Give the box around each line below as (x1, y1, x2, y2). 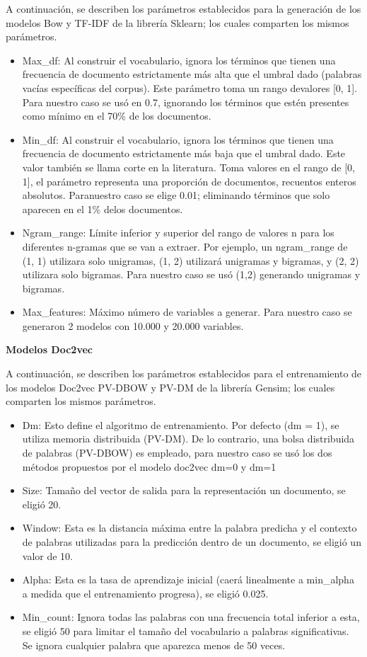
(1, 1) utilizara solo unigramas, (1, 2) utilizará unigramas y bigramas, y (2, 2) (22, 253, 359, 268)
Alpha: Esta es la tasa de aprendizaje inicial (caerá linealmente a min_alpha (22, 572, 354, 587)
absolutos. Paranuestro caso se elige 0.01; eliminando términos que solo (22, 188, 330, 202)
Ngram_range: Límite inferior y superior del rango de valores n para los (22, 225, 334, 240)
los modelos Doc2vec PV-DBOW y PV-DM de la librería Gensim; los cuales (6, 379, 335, 394)
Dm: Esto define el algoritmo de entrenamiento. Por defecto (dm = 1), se (22, 417, 339, 432)
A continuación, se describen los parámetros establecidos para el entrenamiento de (6, 366, 362, 381)
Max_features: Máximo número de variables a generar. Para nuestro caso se (22, 304, 352, 319)
